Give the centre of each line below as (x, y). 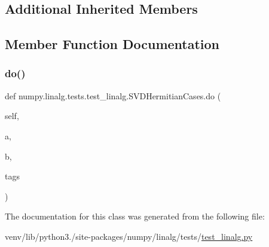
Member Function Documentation (112, 44)
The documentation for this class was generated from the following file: (135, 216)
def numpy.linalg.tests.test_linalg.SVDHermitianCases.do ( (113, 95)
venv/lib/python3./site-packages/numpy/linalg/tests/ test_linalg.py (129, 236)
